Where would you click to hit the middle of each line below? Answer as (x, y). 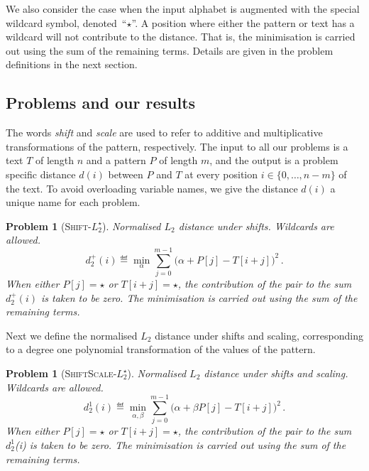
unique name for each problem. (73, 202)
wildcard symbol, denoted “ (66, 22)
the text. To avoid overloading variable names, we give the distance (152, 188)
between (126, 174)
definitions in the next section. (72, 64)
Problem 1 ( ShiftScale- (61, 373)
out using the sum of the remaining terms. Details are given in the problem (170, 50)
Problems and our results (101, 103)
